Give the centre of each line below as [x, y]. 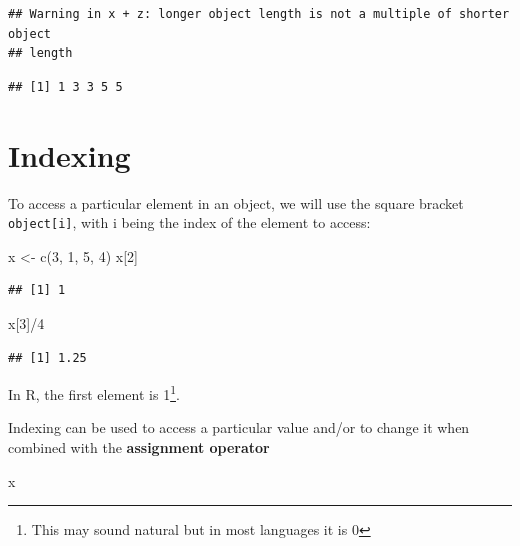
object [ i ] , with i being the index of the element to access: [189, 222]
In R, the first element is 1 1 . [94, 392]
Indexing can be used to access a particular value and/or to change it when [239, 427]
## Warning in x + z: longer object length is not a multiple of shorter [259, 14]
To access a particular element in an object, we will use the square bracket [236, 202]
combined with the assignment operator [139, 446]
